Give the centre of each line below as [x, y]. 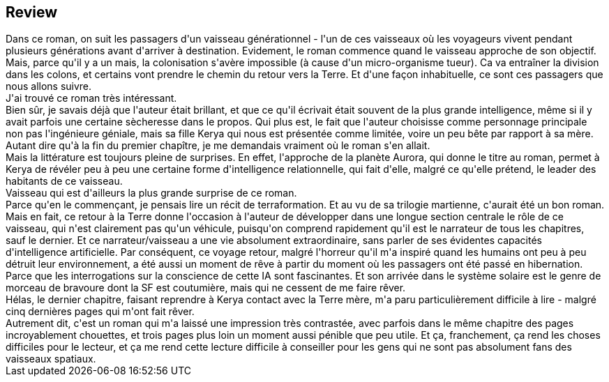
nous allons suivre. [49, 86]
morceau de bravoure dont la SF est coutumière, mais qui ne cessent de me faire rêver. [206, 288]
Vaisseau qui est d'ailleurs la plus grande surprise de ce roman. [151, 193]
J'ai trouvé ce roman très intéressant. [91, 98]
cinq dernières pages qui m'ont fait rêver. [100, 312]
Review [32, 12]
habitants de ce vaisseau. [64, 181]
